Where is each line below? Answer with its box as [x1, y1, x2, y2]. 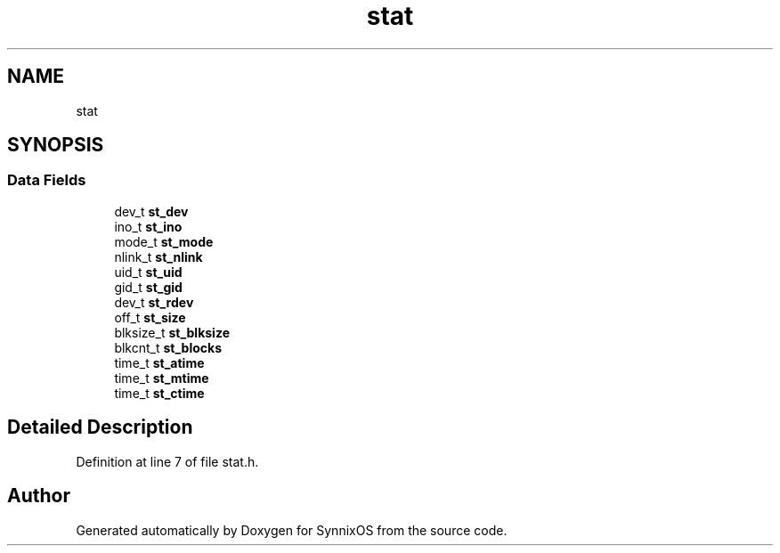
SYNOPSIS [7, 134, 104, 157]
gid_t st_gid [114, 279, 183, 295]
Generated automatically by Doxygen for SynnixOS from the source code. [76, 522, 508, 538]
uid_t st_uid [114, 264, 183, 280]
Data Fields [7, 171, 86, 190]
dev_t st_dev [114, 203, 189, 219]
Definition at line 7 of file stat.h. [76, 453, 259, 469]
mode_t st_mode [114, 233, 214, 249]
